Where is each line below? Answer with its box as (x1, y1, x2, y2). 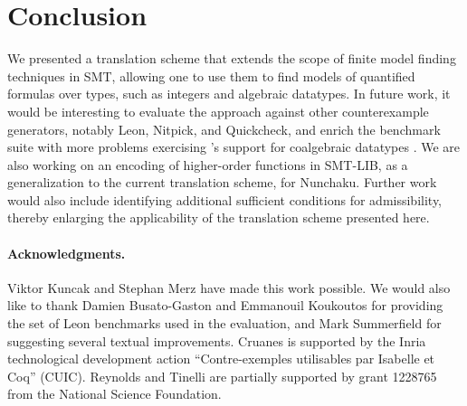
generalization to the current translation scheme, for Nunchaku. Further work (7, 173, 437, 192)
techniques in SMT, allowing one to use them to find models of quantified (7, 66, 415, 85)
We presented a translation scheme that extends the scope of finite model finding (7, 49, 456, 68)
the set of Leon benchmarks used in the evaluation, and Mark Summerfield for (7, 314, 442, 333)
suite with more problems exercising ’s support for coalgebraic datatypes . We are (7, 137, 461, 156)
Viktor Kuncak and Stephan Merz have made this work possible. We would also (7, 278, 451, 297)
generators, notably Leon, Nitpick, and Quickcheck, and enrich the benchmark (7, 119, 441, 138)
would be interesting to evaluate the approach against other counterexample (7, 101, 429, 120)
